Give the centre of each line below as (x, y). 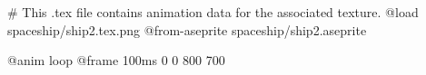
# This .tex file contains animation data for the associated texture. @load (213, 12)
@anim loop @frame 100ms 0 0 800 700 (116, 60)
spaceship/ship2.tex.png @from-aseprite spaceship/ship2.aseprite (187, 29)
